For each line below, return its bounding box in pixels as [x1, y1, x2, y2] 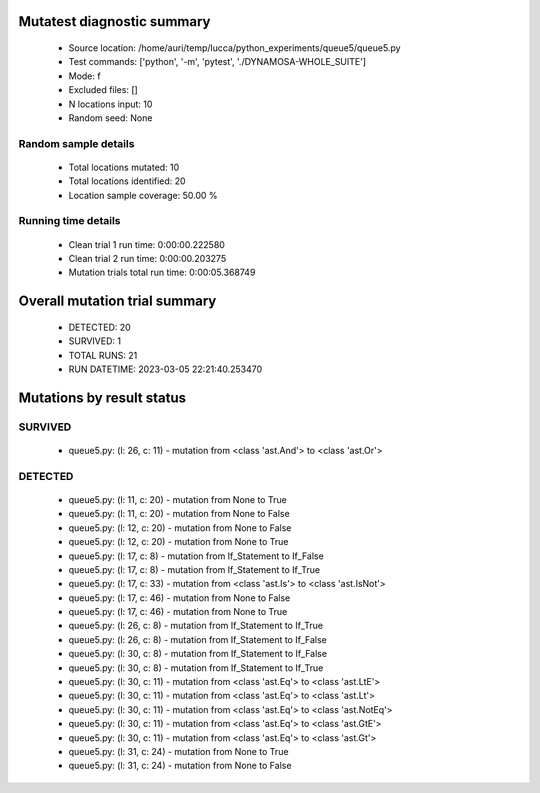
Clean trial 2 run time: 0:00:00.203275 [68, 253, 227, 265]
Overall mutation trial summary [18, 293, 217, 310]
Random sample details [18, 136, 135, 150]
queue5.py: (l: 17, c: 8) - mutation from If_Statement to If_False [68, 550, 324, 562]
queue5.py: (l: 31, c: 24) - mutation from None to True [68, 745, 289, 757]
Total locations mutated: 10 [68, 161, 180, 173]
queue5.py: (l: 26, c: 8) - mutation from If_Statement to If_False [68, 633, 327, 645]
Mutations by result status [18, 389, 187, 406]
